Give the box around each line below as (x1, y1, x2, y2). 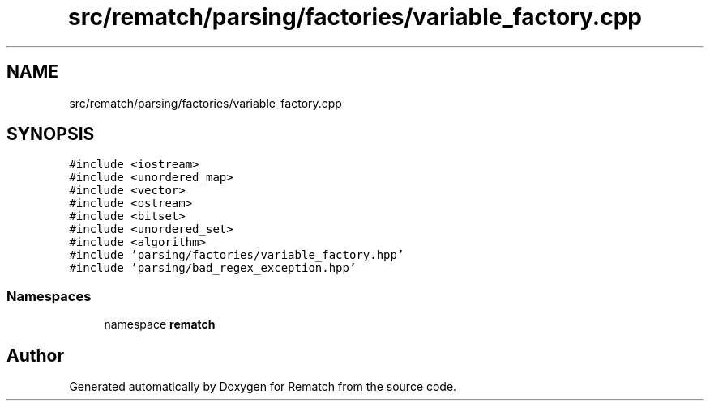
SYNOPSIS (6, 124, 95, 145)
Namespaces (6, 287, 92, 304)
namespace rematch (104, 317, 216, 332)
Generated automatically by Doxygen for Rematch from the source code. (69, 379, 457, 394)
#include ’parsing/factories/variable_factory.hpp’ (69, 248, 404, 262)
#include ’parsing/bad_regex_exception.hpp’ (69, 261, 357, 275)
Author (6, 345, 64, 366)
